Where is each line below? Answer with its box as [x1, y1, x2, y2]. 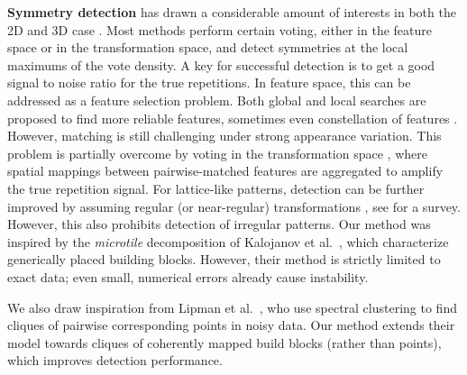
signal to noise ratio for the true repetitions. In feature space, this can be [7, 73, 411, 92]
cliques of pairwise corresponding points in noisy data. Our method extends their [7, 316, 455, 334]
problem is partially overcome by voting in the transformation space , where [7, 143, 427, 162]
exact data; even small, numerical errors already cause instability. [7, 267, 369, 286]
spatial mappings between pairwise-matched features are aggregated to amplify [7, 161, 444, 180]
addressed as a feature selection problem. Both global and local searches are [7, 90, 426, 109]
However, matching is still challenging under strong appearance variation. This [7, 126, 442, 145]
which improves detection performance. [7, 351, 223, 370]
